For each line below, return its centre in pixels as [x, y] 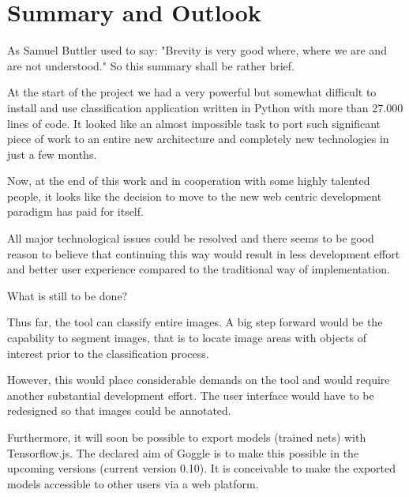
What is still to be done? [68, 295]
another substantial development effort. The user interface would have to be [191, 395]
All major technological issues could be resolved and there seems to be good [191, 238]
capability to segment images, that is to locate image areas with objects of [187, 338]
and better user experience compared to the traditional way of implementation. [199, 269]
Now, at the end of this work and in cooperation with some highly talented [189, 181]
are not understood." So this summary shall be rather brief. [151, 65]
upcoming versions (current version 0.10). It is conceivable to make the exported [202, 468]
